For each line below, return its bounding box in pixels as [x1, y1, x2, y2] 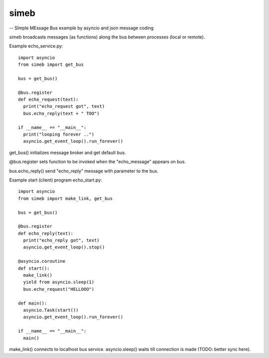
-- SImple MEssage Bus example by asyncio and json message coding [9, 25, 154, 31]
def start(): [18, 265, 50, 271]
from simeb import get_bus [18, 62, 84, 67]
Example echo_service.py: [9, 43, 63, 49]
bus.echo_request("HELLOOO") [23, 286, 95, 292]
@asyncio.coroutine [18, 258, 66, 264]
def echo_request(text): [18, 97, 79, 102]
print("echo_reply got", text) [23, 237, 100, 243]
